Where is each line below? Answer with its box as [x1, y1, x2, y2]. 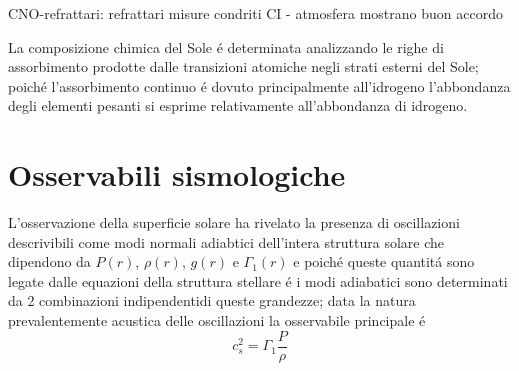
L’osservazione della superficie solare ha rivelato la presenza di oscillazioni [8, 212, 460, 233]
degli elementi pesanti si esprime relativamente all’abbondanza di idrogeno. [8, 95, 468, 116]
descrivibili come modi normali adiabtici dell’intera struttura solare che [8, 231, 445, 252]
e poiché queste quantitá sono [293, 251, 475, 272]
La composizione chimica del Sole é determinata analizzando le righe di [8, 36, 444, 57]
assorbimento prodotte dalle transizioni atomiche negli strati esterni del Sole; [8, 56, 479, 77]
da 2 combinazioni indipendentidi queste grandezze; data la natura [8, 290, 416, 311]
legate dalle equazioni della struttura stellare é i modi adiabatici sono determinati [8, 270, 508, 291]
